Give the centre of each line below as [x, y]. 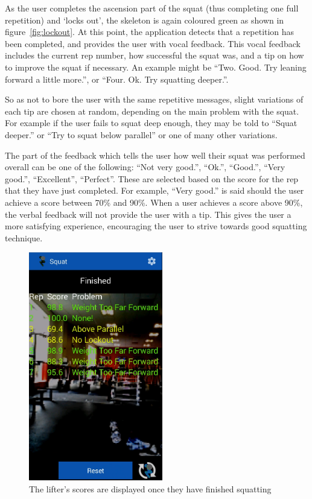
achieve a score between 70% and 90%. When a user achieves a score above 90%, [154, 202]
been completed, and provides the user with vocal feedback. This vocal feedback [153, 43]
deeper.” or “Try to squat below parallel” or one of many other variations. [141, 134]
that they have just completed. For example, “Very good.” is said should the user [154, 190]
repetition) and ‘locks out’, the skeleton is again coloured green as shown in [145, 20]
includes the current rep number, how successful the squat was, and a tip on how [154, 55]
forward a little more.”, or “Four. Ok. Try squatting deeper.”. [117, 79]
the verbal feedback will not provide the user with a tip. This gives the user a [148, 214]
